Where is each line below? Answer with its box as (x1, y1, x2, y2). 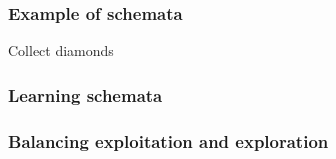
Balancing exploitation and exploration (8, 128, 329, 153)
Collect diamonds (8, 40, 114, 61)
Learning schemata (8, 82, 163, 107)
